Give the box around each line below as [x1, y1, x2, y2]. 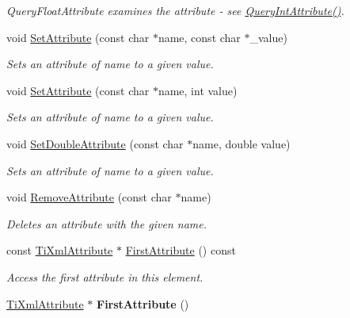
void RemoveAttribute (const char [6, 189, 172, 205]
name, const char [158, 29, 241, 45]
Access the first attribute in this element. [6, 268, 204, 285]
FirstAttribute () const [125, 242, 236, 259]
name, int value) [158, 82, 238, 98]
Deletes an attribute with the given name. [6, 215, 207, 232]
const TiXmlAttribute [6, 242, 113, 259]
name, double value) [192, 135, 291, 151]
